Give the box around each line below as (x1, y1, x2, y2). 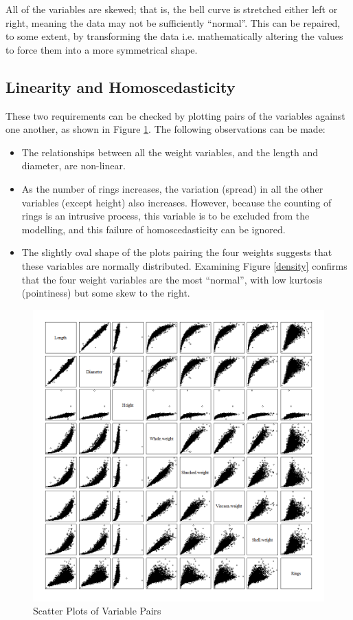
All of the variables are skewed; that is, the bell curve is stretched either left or (5, 2, 338, 16)
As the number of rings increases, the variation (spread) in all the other (21, 181, 323, 195)
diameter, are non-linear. (21, 158, 126, 173)
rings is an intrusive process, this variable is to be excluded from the (21, 209, 310, 223)
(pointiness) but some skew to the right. (21, 286, 190, 300)
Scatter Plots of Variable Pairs (33, 603, 161, 618)
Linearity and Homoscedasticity (5, 76, 236, 97)
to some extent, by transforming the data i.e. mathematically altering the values (5, 29, 343, 43)
